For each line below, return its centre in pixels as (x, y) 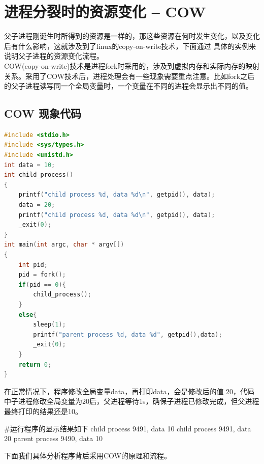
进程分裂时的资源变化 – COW (105, 11)
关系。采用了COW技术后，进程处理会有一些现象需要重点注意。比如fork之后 (129, 76)
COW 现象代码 (43, 113)
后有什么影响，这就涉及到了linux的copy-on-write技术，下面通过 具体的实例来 (130, 46)
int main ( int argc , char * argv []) (64, 245)
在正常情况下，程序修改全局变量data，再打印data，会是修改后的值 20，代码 (129, 391)
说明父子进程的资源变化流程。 (54, 56)
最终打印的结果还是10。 (43, 411)
